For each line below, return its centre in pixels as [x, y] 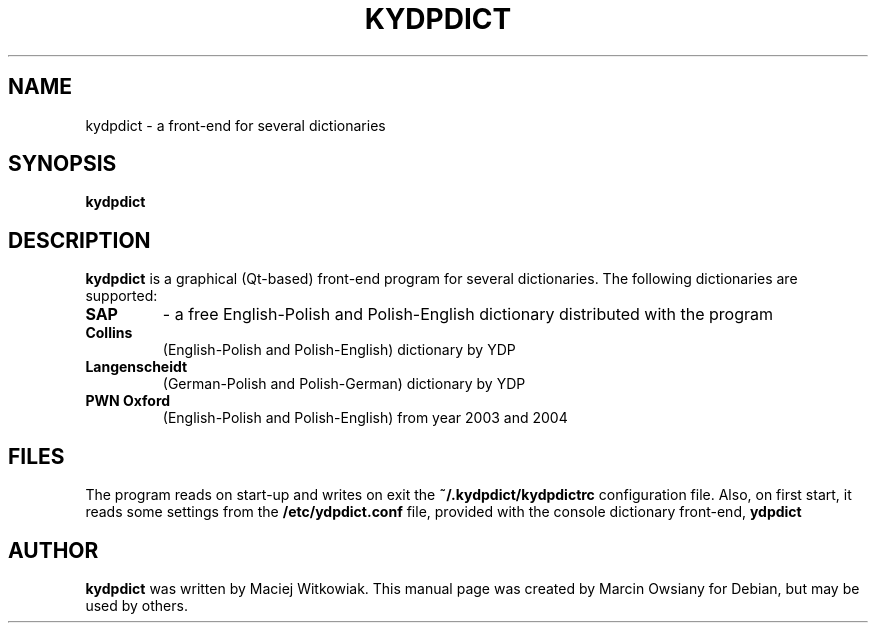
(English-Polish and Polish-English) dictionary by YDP [339, 350]
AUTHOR [53, 550]
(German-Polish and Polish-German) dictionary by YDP [344, 384]
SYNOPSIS [62, 164]
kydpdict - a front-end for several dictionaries [235, 125]
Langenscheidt [136, 367]
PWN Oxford [128, 401]
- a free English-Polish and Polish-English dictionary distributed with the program [468, 314]
